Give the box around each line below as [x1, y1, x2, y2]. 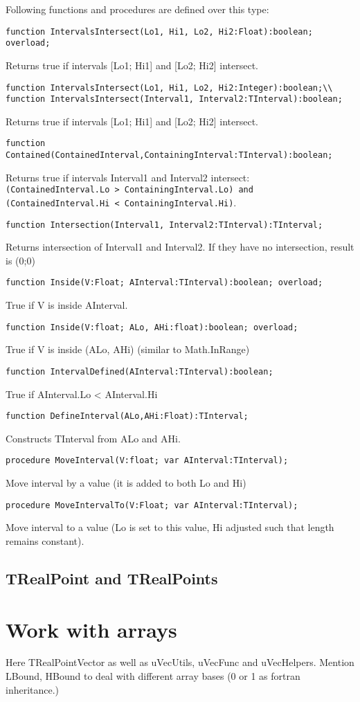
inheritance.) [6, 682, 60, 696]
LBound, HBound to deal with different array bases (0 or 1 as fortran [6, 669, 300, 683]
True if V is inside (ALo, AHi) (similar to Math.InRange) [6, 342, 250, 357]
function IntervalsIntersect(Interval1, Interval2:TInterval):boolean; [6, 94, 343, 105]
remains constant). [6, 533, 84, 548]
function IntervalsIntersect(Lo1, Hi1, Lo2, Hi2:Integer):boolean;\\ [6, 82, 333, 93]
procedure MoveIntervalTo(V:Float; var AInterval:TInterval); [6, 500, 298, 510]
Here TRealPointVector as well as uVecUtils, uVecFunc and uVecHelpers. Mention [6, 655, 354, 669]
